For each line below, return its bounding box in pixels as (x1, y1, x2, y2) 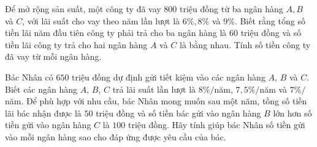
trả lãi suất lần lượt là (112, 82, 196, 95)
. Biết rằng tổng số (234, 14, 305, 27)
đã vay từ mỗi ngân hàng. (5, 50, 102, 63)
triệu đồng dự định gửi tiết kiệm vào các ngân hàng (72, 70, 265, 83)
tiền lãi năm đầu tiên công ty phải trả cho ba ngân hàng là (5, 26, 227, 39)
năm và (259, 82, 288, 95)
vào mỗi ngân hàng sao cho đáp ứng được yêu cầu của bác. (5, 130, 226, 143)
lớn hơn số (273, 106, 312, 119)
